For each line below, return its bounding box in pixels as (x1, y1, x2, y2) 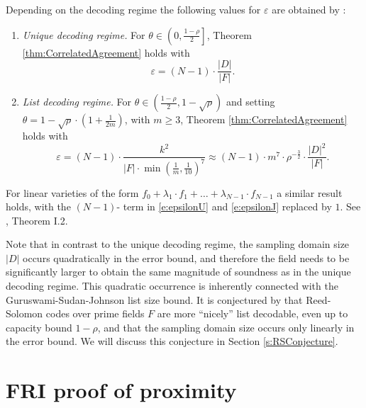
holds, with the (6, 199, 71, 214)
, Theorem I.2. (6, 212, 68, 227)
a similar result (277, 185, 343, 200)
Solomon (6, 306, 43, 321)
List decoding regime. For (22, 94, 132, 109)
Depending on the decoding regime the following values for (6, 2, 261, 16)
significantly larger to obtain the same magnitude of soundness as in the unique (6, 264, 351, 279)
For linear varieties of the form (6, 185, 139, 200)
